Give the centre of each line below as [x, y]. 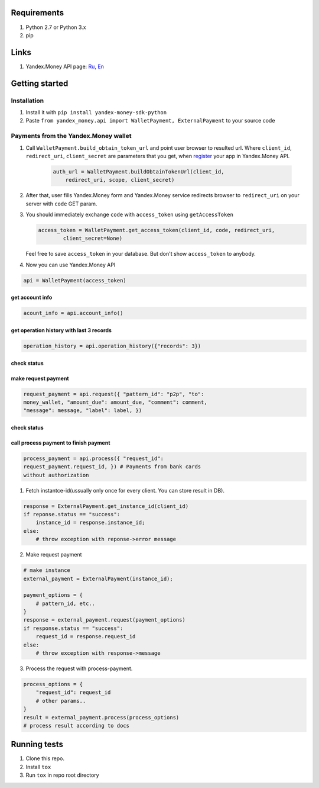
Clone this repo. [45, 758]
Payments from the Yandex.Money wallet [71, 136]
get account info [32, 297]
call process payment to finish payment [61, 443]
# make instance [47, 570]
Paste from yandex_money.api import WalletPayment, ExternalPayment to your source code [150, 121]
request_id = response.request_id [86, 637]
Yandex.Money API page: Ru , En [65, 66]
